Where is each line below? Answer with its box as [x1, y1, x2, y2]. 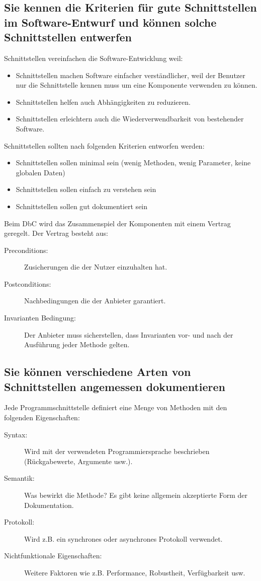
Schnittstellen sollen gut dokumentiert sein [16, 201, 148, 211]
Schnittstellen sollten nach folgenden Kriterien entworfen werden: [4, 140, 205, 151]
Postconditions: [4, 278, 51, 289]
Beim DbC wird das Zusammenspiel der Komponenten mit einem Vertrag [4, 218, 231, 228]
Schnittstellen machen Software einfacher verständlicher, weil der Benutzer [16, 70, 245, 80]
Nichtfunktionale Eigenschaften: [4, 550, 102, 561]
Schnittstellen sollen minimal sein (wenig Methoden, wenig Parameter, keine [16, 157, 251, 168]
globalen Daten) [16, 167, 65, 177]
